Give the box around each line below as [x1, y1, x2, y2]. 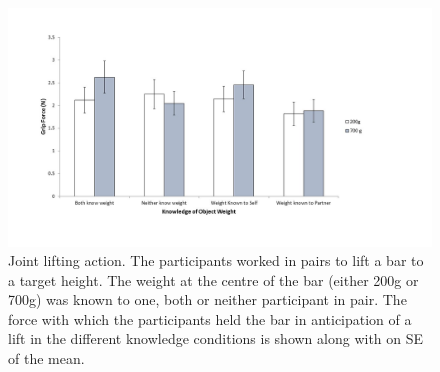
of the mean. [8, 348, 85, 369]
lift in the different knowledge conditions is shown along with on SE [8, 328, 424, 349]
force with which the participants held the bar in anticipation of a [8, 308, 412, 329]
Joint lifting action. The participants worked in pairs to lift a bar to [8, 250, 424, 271]
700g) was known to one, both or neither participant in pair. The [8, 289, 407, 310]
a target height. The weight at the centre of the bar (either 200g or [8, 269, 419, 290]
